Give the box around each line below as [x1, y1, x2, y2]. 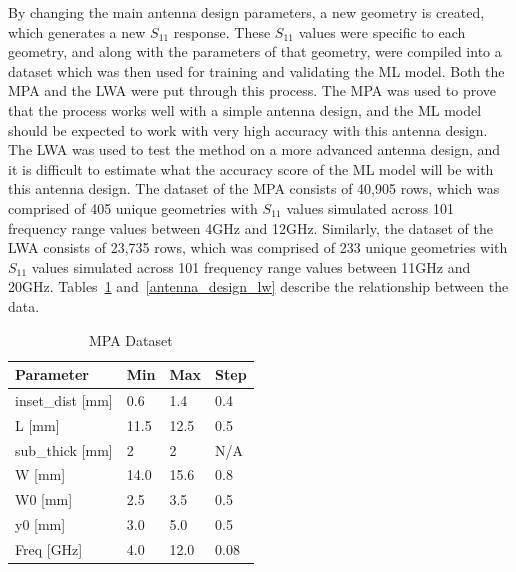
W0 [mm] [15, 489, 73, 510]
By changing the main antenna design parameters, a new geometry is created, [8, 2, 485, 22]
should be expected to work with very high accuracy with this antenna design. [8, 119, 488, 140]
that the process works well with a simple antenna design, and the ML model [8, 99, 482, 120]
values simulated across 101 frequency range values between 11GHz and [31, 256, 471, 277]
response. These [173, 21, 271, 42]
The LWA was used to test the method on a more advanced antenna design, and [8, 139, 501, 160]
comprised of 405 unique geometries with [8, 197, 258, 218]
